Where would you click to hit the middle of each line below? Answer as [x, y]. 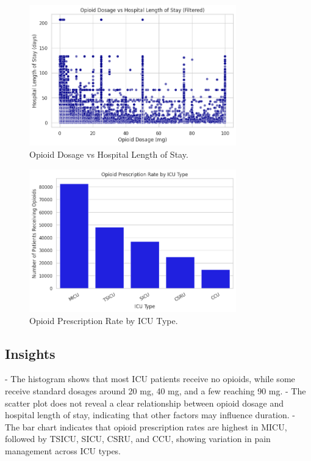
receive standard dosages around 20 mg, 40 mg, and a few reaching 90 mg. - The [155, 391]
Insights [30, 353]
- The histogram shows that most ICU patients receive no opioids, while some [150, 379]
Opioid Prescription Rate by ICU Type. [104, 320]
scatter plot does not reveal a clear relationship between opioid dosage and [145, 403]
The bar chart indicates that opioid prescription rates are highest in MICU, [146, 426]
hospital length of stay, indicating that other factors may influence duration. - [150, 415]
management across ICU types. [63, 451]
